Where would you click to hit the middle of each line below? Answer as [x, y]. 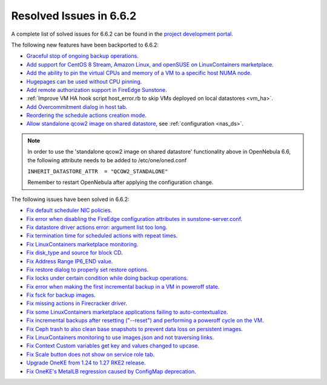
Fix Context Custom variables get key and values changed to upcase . [113, 346]
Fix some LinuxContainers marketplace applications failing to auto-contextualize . [127, 312]
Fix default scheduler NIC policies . [69, 210]
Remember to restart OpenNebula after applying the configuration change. [121, 182]
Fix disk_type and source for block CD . [75, 253]
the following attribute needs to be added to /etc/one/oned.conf [107, 160]
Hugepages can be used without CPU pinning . [84, 81]
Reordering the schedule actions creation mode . [86, 116]
